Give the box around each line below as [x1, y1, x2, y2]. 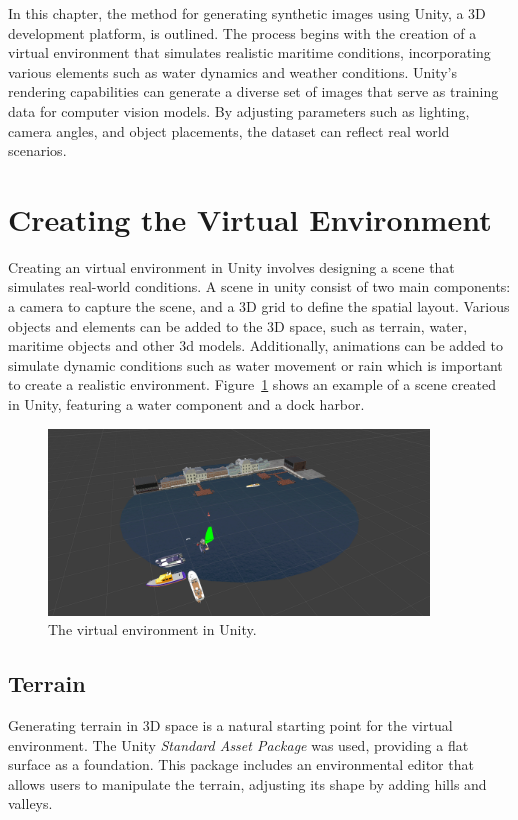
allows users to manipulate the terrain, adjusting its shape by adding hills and [8, 773, 487, 794]
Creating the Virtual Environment [8, 198, 492, 239]
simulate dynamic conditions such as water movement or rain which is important [8, 354, 503, 375]
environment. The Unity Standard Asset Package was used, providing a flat [8, 734, 469, 755]
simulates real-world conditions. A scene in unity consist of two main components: [8, 276, 511, 297]
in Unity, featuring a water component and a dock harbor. [8, 394, 365, 415]
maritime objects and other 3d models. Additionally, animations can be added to [8, 335, 504, 356]
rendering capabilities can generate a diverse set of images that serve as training [8, 81, 499, 102]
